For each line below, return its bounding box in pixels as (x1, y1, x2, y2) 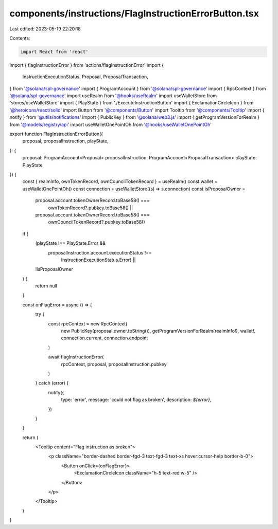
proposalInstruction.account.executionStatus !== (48, 249, 152, 256)
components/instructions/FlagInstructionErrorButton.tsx (9, 8, 259, 19)
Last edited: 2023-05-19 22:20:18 (9, 26, 81, 32)
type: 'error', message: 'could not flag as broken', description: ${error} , (61, 396, 212, 403)
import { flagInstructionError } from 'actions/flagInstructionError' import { (9, 62, 164, 68)
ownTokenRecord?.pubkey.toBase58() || (48, 205, 133, 211)
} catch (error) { (35, 380, 69, 386)
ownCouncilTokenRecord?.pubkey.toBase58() (48, 219, 145, 225)
